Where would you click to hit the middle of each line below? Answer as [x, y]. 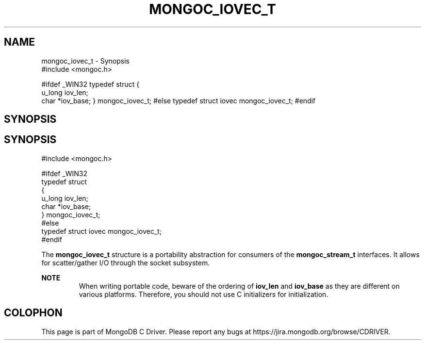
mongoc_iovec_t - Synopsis [85, 61]
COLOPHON [33, 313]
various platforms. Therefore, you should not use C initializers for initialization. [204, 294]
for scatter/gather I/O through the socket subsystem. [126, 262]
